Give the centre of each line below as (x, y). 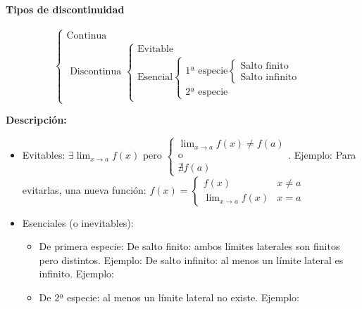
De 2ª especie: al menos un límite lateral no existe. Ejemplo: (169, 297)
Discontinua (96, 72)
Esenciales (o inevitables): (78, 222)
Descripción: (36, 120)
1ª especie (207, 71)
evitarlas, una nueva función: (84, 189)
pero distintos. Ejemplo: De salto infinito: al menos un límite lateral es (191, 259)
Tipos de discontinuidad (65, 9)
